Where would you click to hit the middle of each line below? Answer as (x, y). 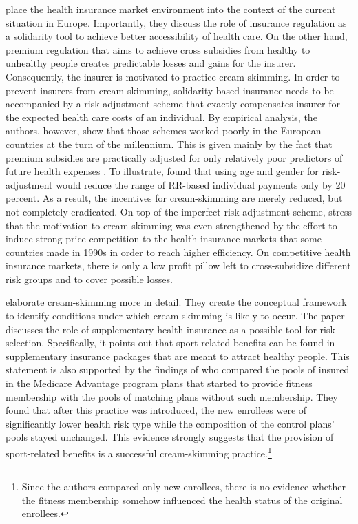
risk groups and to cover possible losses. (89, 279)
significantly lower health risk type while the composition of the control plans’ (170, 423)
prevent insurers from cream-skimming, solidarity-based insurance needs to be (170, 90)
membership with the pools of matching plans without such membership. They (172, 396)
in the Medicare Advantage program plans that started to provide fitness (159, 383)
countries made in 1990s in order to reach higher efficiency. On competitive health (178, 252)
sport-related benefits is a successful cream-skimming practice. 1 (139, 452)
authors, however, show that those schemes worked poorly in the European (164, 130)
